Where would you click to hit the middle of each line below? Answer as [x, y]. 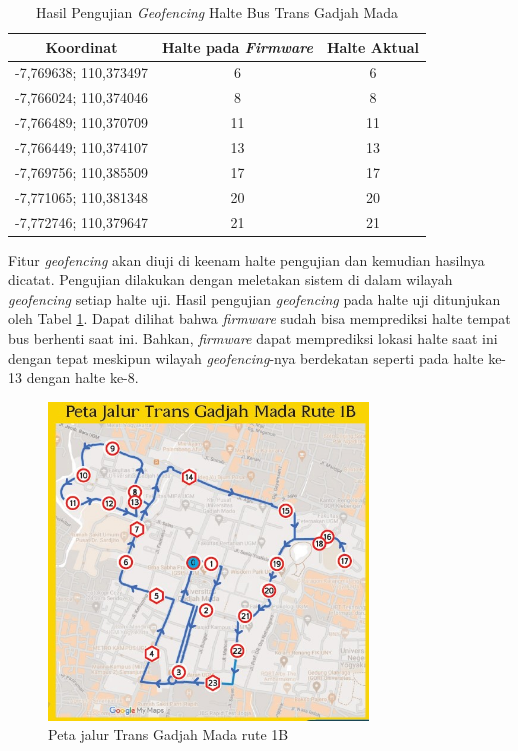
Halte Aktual [372, 46]
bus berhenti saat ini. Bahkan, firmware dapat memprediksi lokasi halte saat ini [253, 337]
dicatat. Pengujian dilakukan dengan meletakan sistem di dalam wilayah [230, 279]
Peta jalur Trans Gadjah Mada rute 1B [168, 734]
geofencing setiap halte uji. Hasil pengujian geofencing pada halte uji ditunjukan [254, 298]
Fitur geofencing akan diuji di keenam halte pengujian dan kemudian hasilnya [246, 259]
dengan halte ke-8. [82, 377]
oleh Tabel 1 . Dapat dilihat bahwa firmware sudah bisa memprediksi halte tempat [259, 318]
